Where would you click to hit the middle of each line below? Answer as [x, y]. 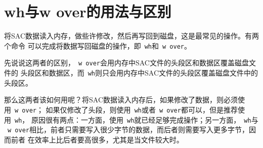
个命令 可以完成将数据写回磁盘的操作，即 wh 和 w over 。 [98, 45]
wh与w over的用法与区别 [88, 11]
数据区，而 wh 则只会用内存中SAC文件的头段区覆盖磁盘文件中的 [153, 73]
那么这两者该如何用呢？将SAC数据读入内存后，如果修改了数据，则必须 [121, 100]
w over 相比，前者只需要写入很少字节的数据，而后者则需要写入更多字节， [128, 129]
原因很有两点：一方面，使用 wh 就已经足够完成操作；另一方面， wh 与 [145, 119]
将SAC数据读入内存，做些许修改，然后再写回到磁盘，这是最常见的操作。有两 [131, 36]
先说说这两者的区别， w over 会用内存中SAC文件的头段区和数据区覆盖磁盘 [126, 63]
